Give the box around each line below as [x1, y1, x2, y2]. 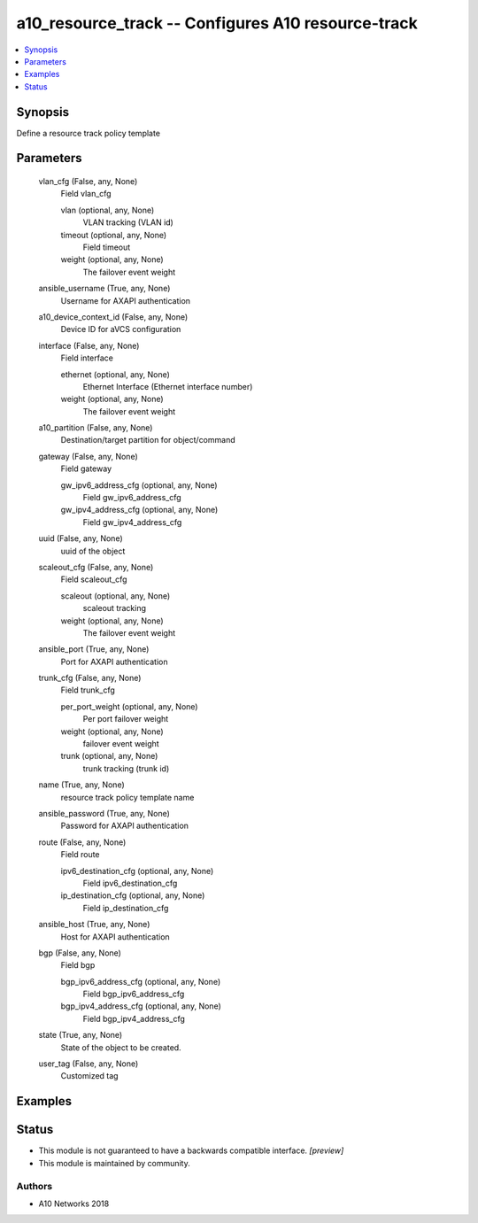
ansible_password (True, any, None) [38, 809, 170, 818]
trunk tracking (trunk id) [82, 762, 170, 774]
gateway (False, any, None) [38, 451, 138, 461]
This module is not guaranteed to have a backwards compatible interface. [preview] [38, 1145, 344, 1156]
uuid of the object [60, 546, 126, 556]
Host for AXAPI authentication [60, 931, 170, 942]
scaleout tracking [82, 603, 146, 614]
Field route [60, 849, 101, 860]
